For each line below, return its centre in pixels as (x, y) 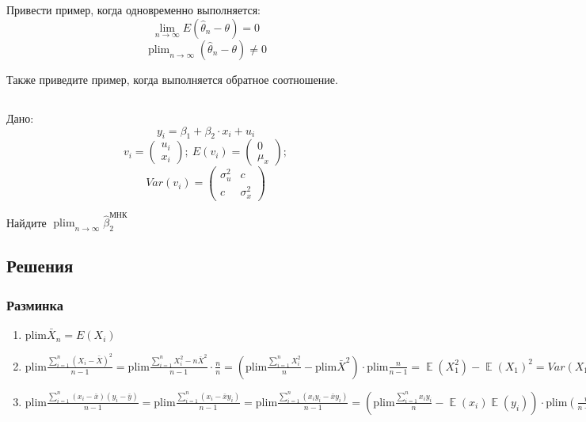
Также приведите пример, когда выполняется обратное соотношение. (172, 79)
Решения (40, 266)
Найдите (27, 222)
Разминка (35, 304)
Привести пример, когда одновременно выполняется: (133, 10)
